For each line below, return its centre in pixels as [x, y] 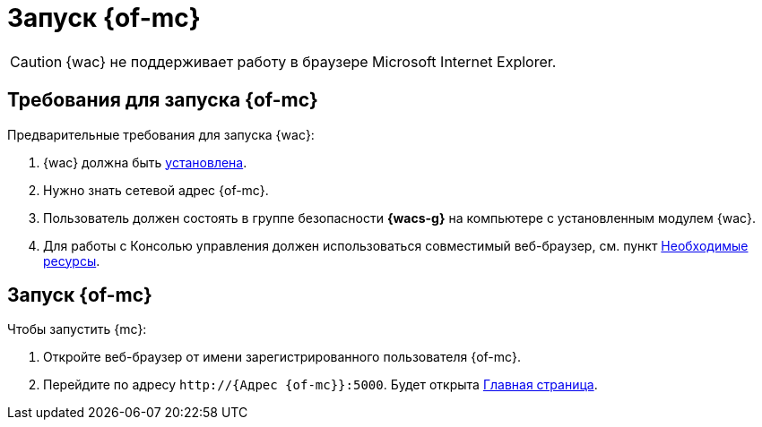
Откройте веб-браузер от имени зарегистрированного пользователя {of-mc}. [282, 357]
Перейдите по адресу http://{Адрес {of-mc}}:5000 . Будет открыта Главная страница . [320, 385]
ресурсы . [72, 260]
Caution [36, 61]
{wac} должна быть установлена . [145, 162]
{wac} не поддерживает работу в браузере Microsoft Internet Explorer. [311, 61]
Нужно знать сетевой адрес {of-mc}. [156, 190]
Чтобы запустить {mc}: [77, 329]
